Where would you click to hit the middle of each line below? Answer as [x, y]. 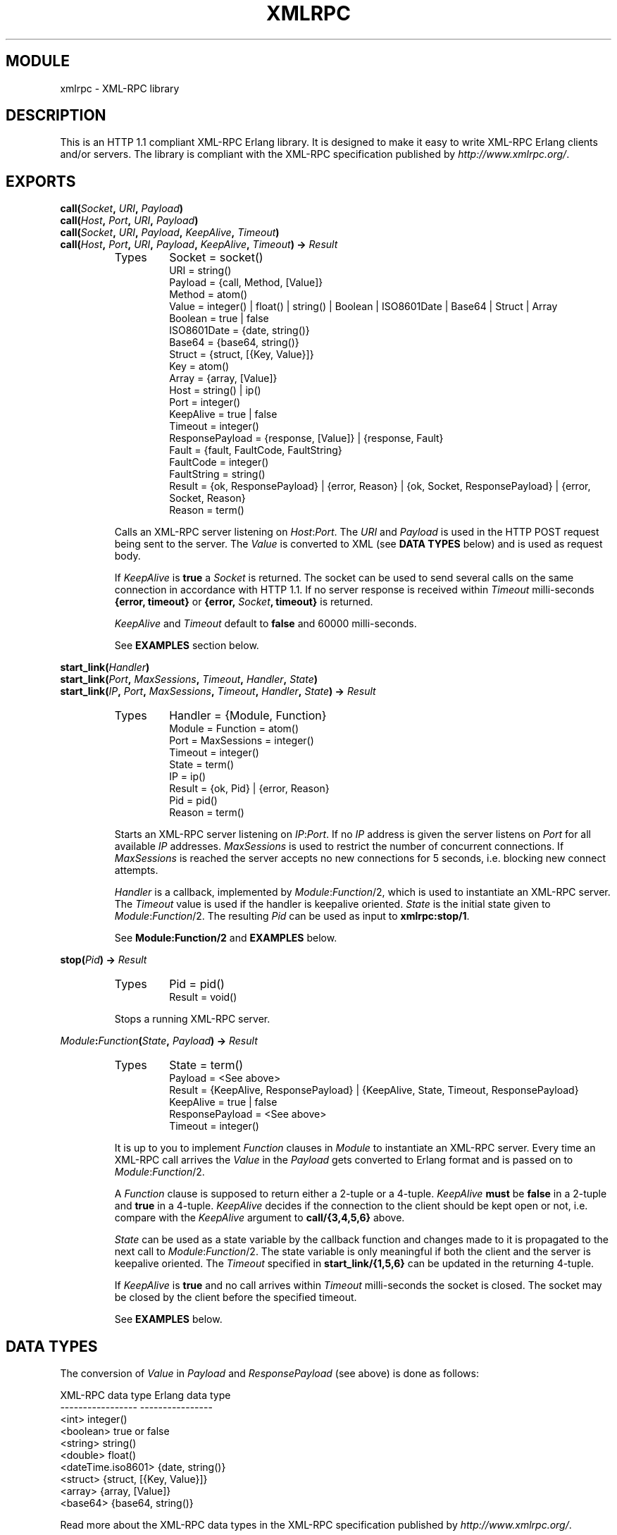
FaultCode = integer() [219, 462]
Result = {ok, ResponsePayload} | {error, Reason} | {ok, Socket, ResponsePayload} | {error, [380, 486]
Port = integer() [205, 402]
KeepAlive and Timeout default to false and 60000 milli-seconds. [266, 624]
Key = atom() [199, 366]
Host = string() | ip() [215, 390]
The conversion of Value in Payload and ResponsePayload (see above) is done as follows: [269, 1374]
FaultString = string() [217, 474]
